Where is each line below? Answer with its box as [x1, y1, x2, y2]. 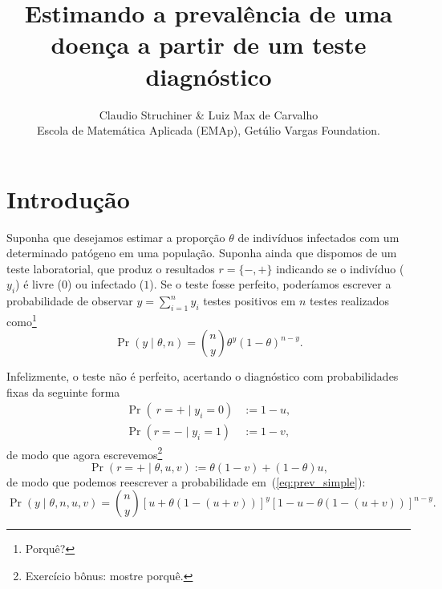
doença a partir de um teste [51, 28, 367, 61]
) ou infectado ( [67, 276, 144, 292]
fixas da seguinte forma [6, 383, 120, 400]
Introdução [6, 182, 130, 215]
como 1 [6, 311, 37, 329]
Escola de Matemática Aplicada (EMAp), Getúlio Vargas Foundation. [37, 122, 380, 139]
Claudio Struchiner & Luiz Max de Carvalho [99, 106, 318, 123]
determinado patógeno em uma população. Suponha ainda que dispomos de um [6, 244, 397, 261]
